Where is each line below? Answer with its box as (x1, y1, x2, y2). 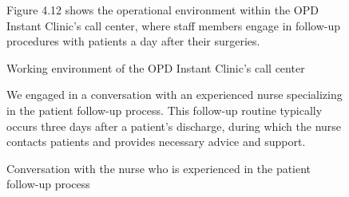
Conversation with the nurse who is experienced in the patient (6, 160, 311, 176)
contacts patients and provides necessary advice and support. (6, 133, 306, 150)
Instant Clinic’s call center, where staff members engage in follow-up (6, 17, 341, 33)
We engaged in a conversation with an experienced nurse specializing (6, 86, 343, 103)
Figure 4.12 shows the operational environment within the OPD (6, 2, 319, 18)
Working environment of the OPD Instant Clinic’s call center (6, 59, 305, 76)
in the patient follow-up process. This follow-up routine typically (6, 101, 323, 118)
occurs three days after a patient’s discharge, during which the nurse (6, 117, 342, 134)
